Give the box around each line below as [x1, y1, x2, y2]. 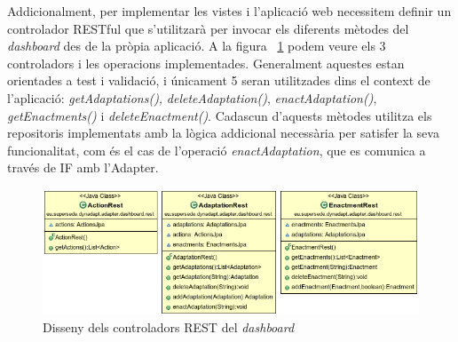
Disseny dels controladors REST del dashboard [43, 318, 295, 337]
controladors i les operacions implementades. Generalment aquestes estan [7, 53, 405, 72]
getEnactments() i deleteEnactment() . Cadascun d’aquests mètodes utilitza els [7, 106, 432, 124]
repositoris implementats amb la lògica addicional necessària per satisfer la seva [7, 123, 439, 142]
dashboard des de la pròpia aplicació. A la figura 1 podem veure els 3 [7, 36, 386, 55]
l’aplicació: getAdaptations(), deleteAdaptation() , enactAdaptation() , [7, 88, 377, 107]
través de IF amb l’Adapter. [7, 158, 159, 177]
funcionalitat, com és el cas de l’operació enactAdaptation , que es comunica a [7, 140, 426, 159]
